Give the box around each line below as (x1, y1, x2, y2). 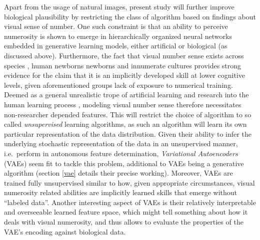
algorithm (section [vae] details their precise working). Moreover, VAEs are (4, 168, 233, 178)
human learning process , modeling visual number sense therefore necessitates (4, 99, 241, 109)
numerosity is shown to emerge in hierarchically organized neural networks (4, 30, 232, 41)
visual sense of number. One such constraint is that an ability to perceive (4, 21, 228, 31)
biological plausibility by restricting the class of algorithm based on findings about (4, 11, 256, 21)
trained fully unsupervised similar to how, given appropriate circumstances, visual (4, 177, 255, 188)
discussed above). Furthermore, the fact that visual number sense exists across (4, 50, 244, 60)
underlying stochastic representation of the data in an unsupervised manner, (4, 138, 238, 149)
